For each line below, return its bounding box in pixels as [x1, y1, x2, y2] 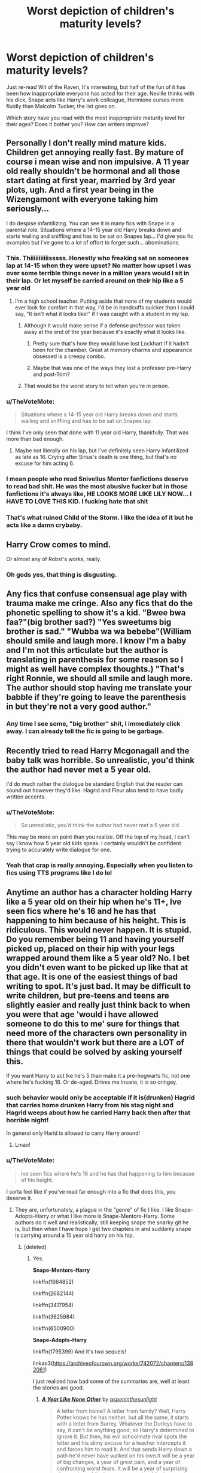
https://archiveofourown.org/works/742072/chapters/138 [53, 1359, 193, 1367]
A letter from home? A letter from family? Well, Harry [56, 1407, 186, 1414]
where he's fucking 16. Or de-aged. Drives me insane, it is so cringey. [6, 1078, 178, 1086]
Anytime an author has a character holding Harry [6, 887, 193, 897]
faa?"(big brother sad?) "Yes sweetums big [6, 617, 172, 627]
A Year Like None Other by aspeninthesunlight [41, 1396, 157, 1403]
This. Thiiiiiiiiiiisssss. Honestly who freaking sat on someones [6, 254, 189, 262]
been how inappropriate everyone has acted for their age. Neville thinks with [6, 90, 195, 97]
